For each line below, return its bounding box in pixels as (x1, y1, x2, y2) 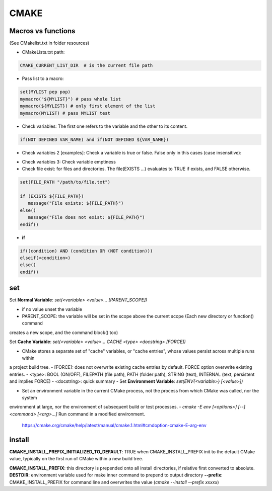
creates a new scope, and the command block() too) (9, 330, 118, 336)
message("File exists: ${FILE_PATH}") (28, 200, 124, 206)
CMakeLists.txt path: (22, 49, 65, 55)
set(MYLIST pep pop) (20, 89, 71, 95)
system (22, 394, 37, 400)
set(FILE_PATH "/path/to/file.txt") (20, 179, 111, 185)
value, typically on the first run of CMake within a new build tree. (9, 456, 144, 462)
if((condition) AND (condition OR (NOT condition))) (20, 248, 153, 254)
